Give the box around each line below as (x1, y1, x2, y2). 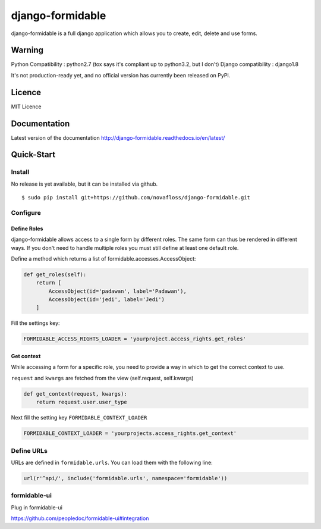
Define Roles (11, 225, 43, 232)
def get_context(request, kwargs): (23, 390, 127, 397)
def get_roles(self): (23, 271, 87, 278)
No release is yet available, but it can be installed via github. (11, 180, 158, 187)
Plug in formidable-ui (11, 503, 62, 511)
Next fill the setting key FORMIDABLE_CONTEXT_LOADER (11, 414, 147, 421)
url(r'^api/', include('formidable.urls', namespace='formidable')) (23, 475, 228, 481)
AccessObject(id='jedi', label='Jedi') (48, 296, 165, 303)
